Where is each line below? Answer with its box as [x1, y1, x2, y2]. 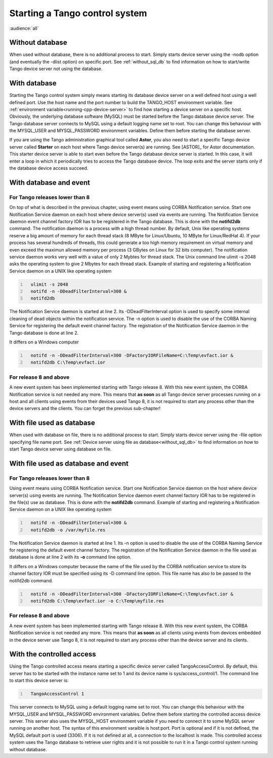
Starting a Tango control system [9, 8, 148, 19]
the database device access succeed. [9, 165, 88, 171]
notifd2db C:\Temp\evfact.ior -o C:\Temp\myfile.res [30, 598, 164, 604]
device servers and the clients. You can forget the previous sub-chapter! [9, 406, 161, 412]
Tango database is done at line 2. [9, 330, 79, 336]
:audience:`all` [9, 25, 39, 31]
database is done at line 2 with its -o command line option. [9, 554, 131, 560]
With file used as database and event [9, 459, 129, 468]
